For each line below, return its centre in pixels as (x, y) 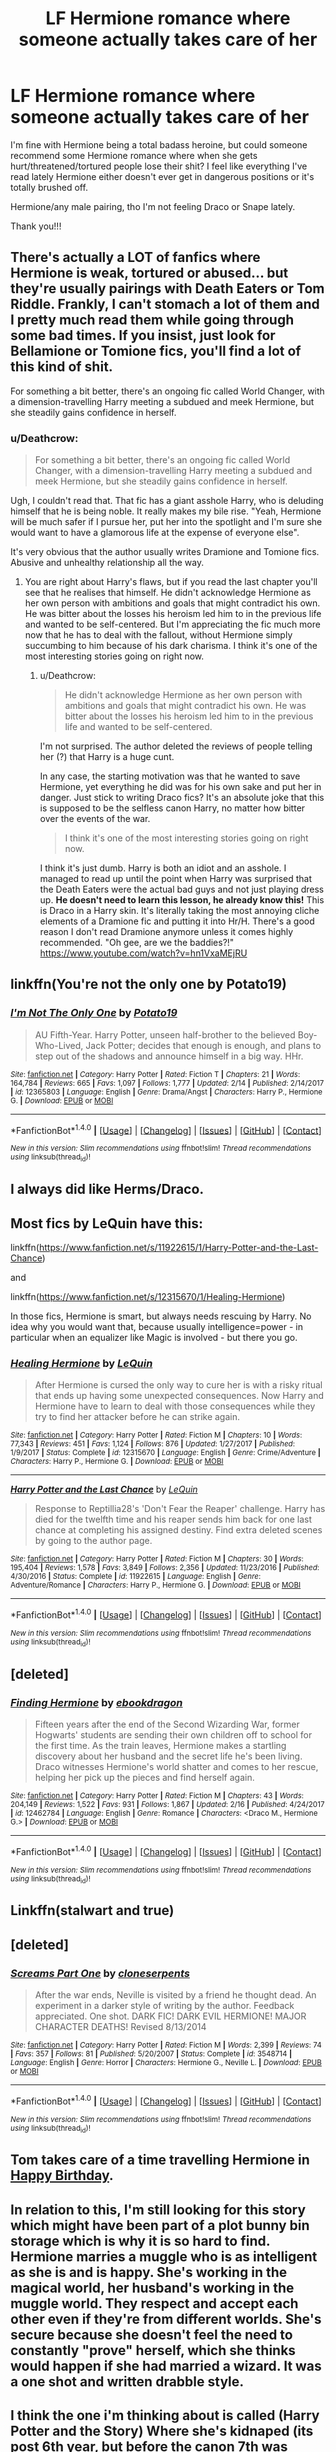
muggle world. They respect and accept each (154, 2303)
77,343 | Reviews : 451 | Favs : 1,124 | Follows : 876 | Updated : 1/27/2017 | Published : (153, 1444)
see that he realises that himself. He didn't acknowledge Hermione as (168, 593)
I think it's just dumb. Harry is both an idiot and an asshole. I (163, 868)
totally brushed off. (49, 187)
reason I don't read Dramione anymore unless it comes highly (166, 932)
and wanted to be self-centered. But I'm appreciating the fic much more (172, 624)
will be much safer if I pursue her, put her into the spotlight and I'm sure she (166, 522)
